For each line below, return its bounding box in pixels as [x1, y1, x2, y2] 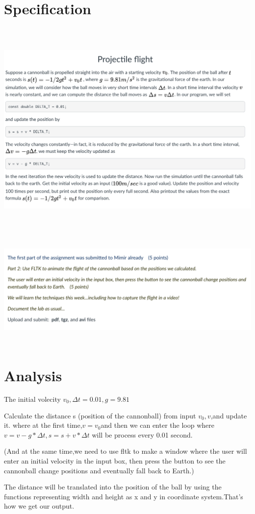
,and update [210, 410, 247, 420]
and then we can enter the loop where [101, 420, 214, 430]
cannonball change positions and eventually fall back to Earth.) [4, 465, 194, 475]
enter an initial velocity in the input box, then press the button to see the [4, 455, 226, 465]
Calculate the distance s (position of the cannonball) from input [4, 410, 196, 420]
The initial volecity [4, 393, 61, 404]
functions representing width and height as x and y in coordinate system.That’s [4, 491, 243, 501]
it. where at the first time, [4, 420, 82, 430]
